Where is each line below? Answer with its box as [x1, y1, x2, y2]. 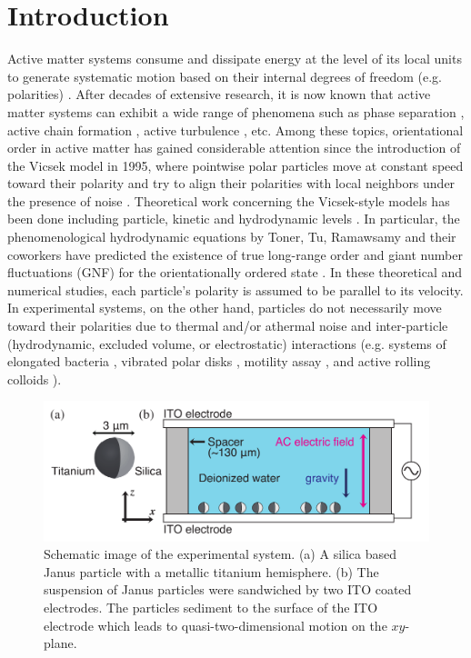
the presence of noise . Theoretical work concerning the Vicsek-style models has [7, 191, 450, 210]
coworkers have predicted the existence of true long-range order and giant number [7, 244, 463, 264]
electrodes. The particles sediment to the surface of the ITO [44, 598, 378, 617]
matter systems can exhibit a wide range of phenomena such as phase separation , [7, 102, 465, 121]
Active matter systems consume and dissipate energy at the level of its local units [7, 49, 462, 68]
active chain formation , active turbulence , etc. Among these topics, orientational [7, 120, 464, 139]
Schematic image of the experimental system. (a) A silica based [44, 544, 397, 563]
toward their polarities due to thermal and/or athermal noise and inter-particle [7, 316, 448, 335]
